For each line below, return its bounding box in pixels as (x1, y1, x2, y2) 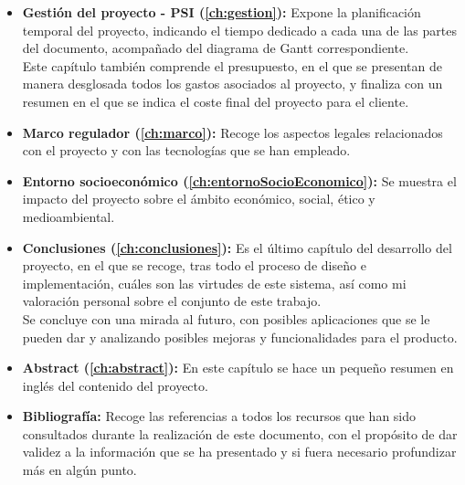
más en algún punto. (22, 460, 137, 480)
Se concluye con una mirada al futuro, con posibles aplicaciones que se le (22, 309, 430, 328)
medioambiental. (22, 206, 115, 226)
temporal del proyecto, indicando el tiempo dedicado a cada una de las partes (22, 20, 457, 39)
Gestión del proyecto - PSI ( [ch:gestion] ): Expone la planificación (22, 3, 421, 21)
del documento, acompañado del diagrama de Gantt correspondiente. (22, 38, 409, 58)
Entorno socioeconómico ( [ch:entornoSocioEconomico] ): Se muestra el (22, 171, 457, 190)
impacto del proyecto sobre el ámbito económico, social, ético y (22, 189, 375, 208)
